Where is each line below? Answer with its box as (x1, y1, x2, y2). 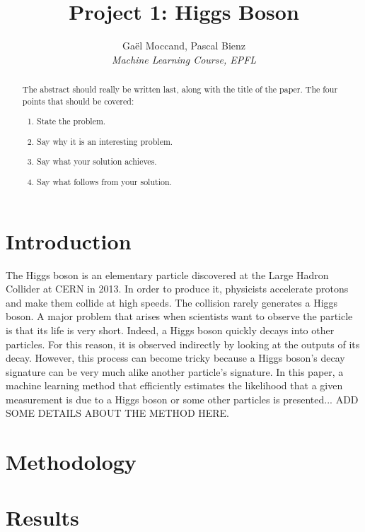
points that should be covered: (22, 95, 134, 107)
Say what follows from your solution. (37, 175, 172, 187)
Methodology (6, 447, 137, 476)
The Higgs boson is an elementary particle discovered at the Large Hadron (6, 267, 329, 282)
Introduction (6, 226, 132, 255)
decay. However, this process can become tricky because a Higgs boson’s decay (6, 350, 345, 365)
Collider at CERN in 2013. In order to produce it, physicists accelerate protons (6, 281, 349, 296)
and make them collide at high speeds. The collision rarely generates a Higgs (6, 295, 338, 309)
